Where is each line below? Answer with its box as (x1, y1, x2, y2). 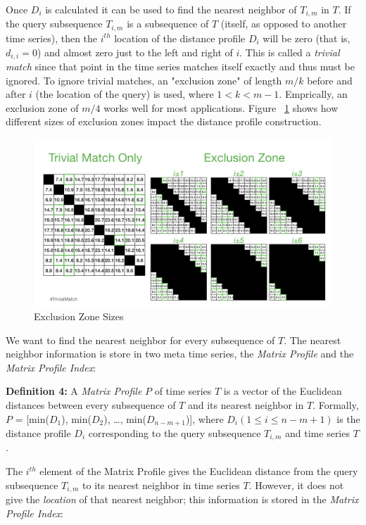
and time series (285, 426, 350, 441)
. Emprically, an (279, 87, 348, 101)
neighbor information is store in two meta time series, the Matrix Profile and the (6, 346, 354, 361)
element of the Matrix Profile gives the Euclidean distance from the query (39, 464, 358, 479)
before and (307, 72, 353, 87)
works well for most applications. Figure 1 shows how (103, 100, 339, 115)
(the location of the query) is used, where (35, 87, 214, 101)
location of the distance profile (114, 30, 246, 45)
